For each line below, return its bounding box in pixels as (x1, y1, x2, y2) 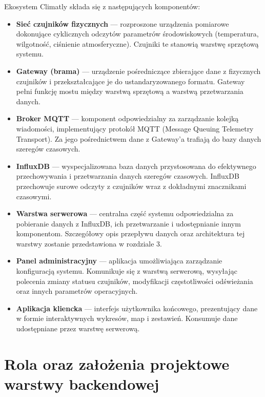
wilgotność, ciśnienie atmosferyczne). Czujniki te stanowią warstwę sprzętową (16, 38, 259, 49)
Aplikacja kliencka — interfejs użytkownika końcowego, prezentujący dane (16, 303, 258, 313)
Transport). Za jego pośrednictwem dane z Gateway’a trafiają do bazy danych (16, 133, 261, 144)
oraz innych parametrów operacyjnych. (16, 286, 138, 296)
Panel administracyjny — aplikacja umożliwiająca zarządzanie (16, 255, 222, 266)
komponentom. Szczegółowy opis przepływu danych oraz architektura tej (16, 228, 245, 239)
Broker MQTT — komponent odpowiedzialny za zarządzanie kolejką (16, 113, 239, 124)
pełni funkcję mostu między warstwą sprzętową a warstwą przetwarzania (16, 86, 243, 97)
